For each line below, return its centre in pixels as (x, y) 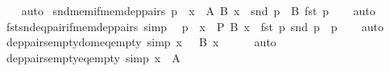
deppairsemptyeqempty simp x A (93, 57)
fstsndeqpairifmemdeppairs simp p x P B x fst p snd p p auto (195, 26)
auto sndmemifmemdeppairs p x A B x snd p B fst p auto (198, 10)
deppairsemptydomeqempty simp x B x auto (141, 42)
